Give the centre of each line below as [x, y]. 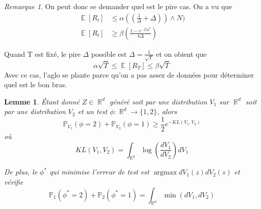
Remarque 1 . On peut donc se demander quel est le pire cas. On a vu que [118, 6]
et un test [93, 111]
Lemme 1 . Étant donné [42, 101]
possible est [109, 54]
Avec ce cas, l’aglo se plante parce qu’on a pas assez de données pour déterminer [129, 74]
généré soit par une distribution [158, 101]
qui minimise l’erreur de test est [99, 172]
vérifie [14, 181]
